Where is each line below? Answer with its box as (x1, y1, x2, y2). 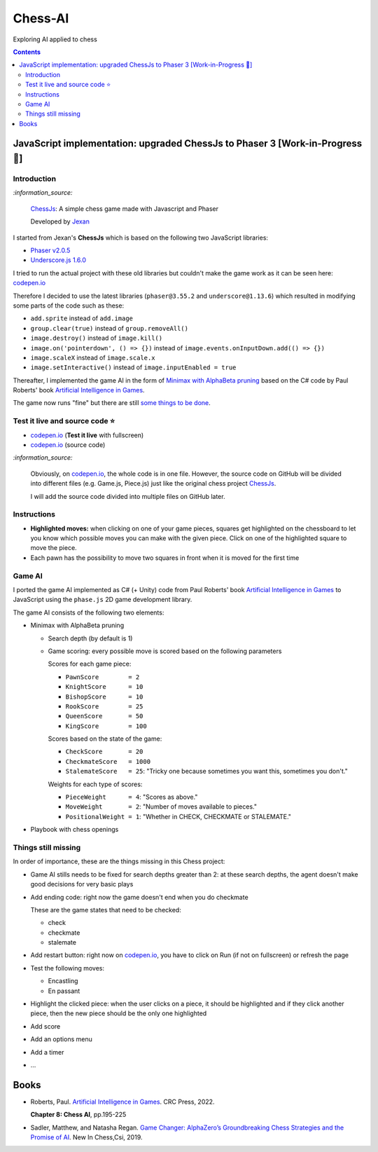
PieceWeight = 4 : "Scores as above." (65, 793, 198, 802)
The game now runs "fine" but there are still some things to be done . (13, 399, 211, 407)
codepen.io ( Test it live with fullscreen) (30, 431, 144, 439)
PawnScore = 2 (65, 673, 140, 681)
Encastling (48, 977, 78, 985)
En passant (48, 987, 80, 995)
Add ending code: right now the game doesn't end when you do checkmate (30, 893, 248, 901)
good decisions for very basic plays (30, 880, 134, 889)
